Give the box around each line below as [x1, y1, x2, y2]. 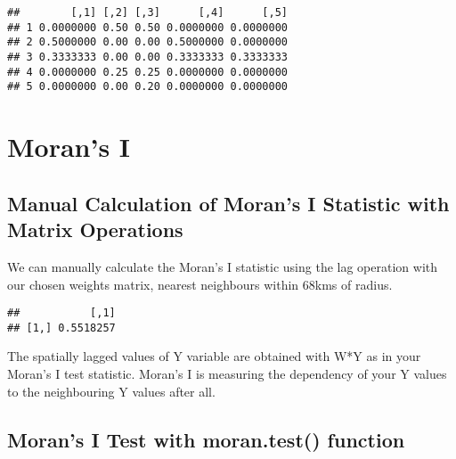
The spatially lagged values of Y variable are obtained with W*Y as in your [7, 347, 421, 365]
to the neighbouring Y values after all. [7, 381, 216, 400]
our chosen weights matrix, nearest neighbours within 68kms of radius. [7, 275, 393, 293]
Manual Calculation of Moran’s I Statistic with [7, 189, 450, 217]
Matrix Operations [7, 216, 183, 243]
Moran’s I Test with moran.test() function [7, 425, 405, 453]
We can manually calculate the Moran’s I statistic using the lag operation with [7, 257, 437, 275]
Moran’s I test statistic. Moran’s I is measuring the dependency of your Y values [7, 365, 447, 382]
